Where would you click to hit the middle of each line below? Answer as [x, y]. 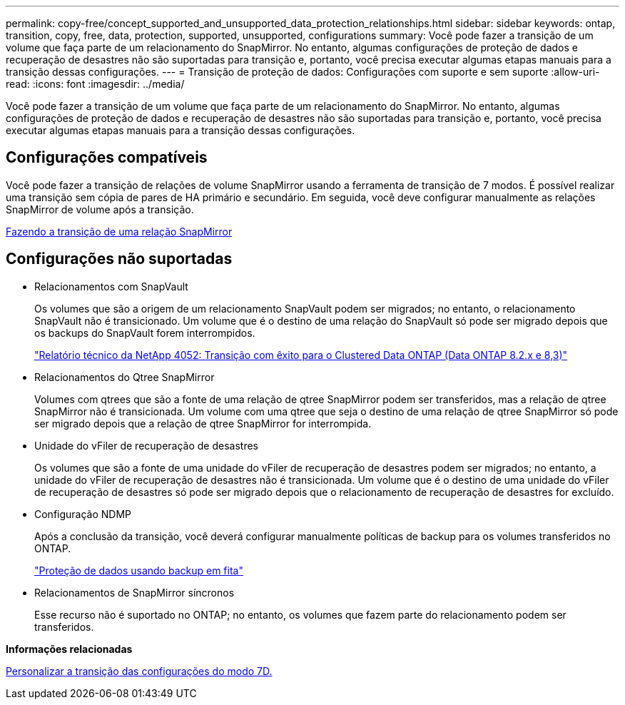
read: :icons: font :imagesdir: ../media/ [95, 84]
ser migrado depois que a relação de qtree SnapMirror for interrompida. [203, 423]
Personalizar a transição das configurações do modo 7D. [139, 671]
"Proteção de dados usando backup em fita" [139, 570]
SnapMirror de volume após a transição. [100, 209]
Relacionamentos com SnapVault [111, 286]
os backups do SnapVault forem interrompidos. [145, 333]
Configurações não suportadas [119, 259]
